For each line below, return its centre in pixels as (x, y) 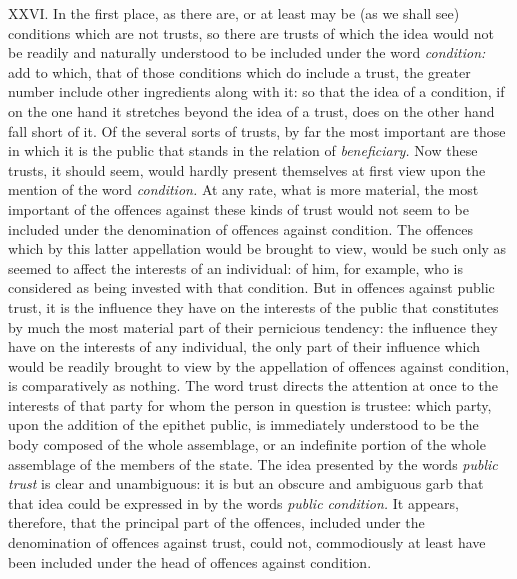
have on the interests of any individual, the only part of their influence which (244, 346)
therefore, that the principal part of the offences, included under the (216, 522)
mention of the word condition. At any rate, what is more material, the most (243, 189)
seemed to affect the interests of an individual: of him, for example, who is (235, 267)
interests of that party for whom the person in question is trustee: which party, (250, 404)
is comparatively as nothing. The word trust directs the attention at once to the (253, 385)
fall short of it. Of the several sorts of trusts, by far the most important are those (257, 130)
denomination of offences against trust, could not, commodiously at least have (247, 542)
